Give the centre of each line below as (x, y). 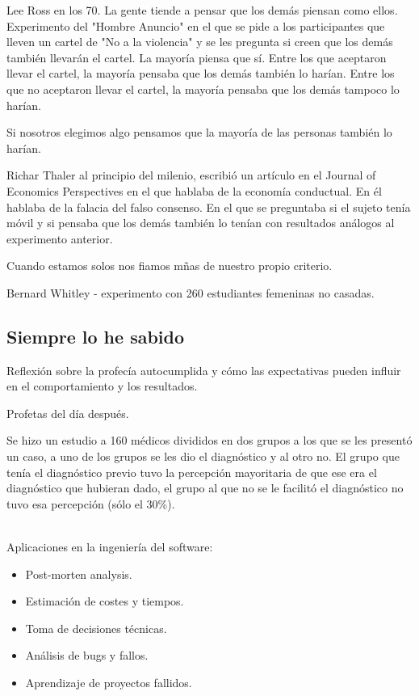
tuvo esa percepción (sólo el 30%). (91, 503)
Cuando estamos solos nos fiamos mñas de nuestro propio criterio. (170, 266)
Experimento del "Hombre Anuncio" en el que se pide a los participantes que (196, 25)
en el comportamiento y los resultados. (102, 386)
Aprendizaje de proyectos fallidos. (109, 683)
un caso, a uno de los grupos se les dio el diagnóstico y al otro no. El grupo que (203, 456)
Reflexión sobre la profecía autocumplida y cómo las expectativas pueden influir (204, 370)
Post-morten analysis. (79, 574)
